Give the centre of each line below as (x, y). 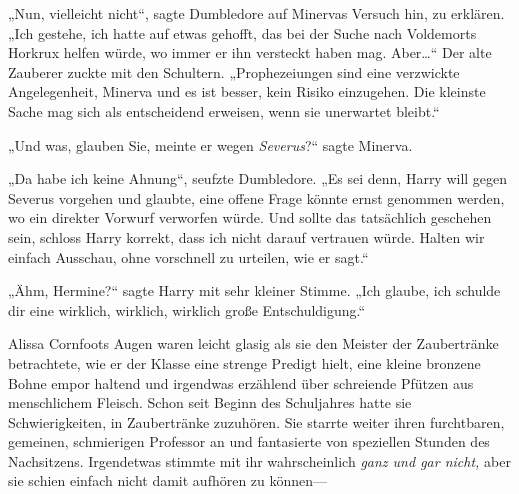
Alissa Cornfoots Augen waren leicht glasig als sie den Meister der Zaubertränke (253, 343)
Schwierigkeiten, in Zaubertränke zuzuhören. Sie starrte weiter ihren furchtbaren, (256, 421)
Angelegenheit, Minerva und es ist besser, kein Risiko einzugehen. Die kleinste (247, 91)
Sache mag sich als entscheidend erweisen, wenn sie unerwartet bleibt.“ (224, 110)
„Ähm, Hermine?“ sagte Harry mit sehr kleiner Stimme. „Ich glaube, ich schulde (254, 290)
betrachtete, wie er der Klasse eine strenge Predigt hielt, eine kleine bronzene (244, 362)
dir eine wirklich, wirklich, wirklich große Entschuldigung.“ (187, 309)
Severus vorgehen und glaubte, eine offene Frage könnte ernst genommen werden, (256, 197)
